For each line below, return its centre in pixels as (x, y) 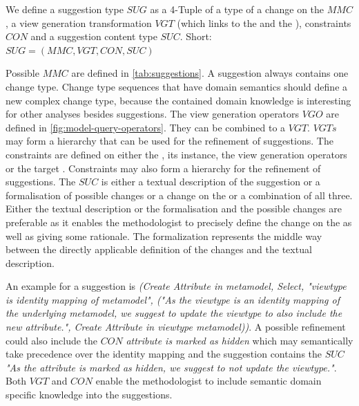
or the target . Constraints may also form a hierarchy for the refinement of (163, 168)
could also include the (52, 340)
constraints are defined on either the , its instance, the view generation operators (176, 154)
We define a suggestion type (65, 9)
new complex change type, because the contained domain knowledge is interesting (178, 100)
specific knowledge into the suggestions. (89, 395)
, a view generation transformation (79, 22)
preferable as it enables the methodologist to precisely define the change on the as (179, 222)
